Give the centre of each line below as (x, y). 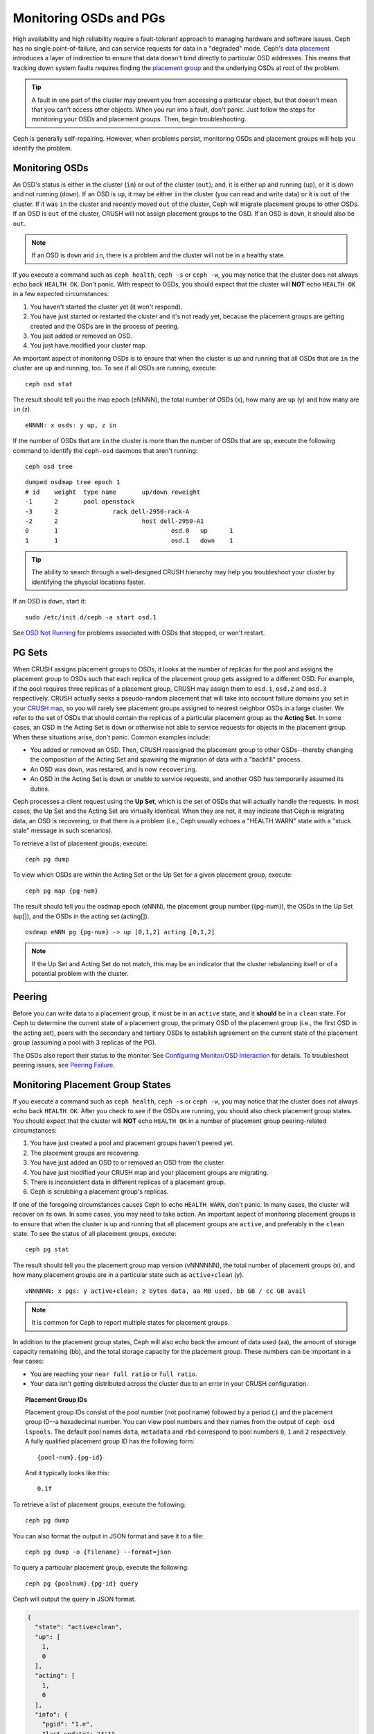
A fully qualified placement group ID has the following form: (110, 1441)
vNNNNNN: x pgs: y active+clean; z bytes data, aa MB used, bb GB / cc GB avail (166, 1291)
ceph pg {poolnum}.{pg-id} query (82, 1583)
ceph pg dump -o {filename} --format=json (98, 1552)
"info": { (52, 1714)
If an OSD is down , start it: (50, 601)
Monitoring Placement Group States (92, 1084)
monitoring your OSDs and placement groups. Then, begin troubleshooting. (139, 119)
